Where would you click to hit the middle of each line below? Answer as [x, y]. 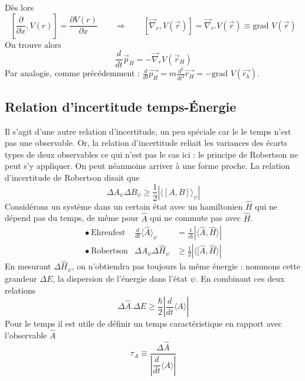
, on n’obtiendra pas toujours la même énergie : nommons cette [186, 266]
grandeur [21, 278]
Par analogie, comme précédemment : [72, 73]
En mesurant [28, 266]
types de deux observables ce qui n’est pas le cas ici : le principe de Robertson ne [152, 154]
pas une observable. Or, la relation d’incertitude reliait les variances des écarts [146, 143]
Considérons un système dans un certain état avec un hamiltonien [124, 206]
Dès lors [19, 7]
